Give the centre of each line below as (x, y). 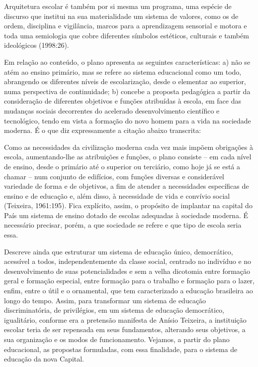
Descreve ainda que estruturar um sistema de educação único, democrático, (119, 251)
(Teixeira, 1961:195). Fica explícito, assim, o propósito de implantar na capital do (128, 205)
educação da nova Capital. (44, 359)
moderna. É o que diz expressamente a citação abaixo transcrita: (103, 130)
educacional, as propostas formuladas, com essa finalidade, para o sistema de (121, 349)
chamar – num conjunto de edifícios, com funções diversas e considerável (114, 176)
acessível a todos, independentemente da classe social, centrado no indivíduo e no (128, 261)
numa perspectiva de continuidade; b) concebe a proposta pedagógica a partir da (127, 91)
